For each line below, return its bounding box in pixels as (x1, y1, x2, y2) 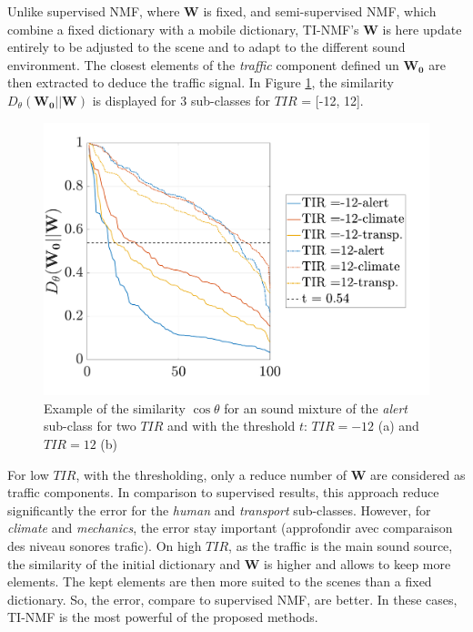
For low (7, 464, 49, 484)
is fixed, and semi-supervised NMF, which (203, 2, 437, 20)
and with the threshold (167, 416, 296, 435)
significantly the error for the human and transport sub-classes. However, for (7, 500, 431, 519)
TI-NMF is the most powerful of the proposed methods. (7, 607, 318, 627)
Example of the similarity (44, 398, 186, 417)
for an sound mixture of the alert (224, 398, 408, 417)
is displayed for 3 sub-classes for (92, 90, 270, 109)
